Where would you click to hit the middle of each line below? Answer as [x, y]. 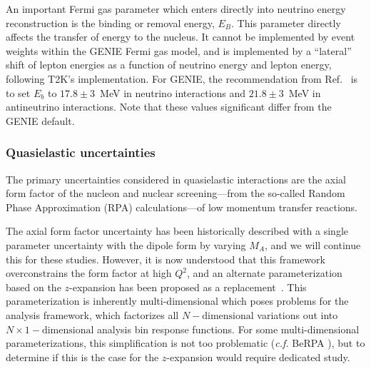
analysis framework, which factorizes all [92, 314]
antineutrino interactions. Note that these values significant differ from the [169, 107]
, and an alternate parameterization [264, 273]
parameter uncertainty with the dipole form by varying [126, 244]
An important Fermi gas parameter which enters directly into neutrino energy [176, 9]
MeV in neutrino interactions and [173, 92]
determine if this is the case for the [82, 357]
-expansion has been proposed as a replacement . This [188, 287]
